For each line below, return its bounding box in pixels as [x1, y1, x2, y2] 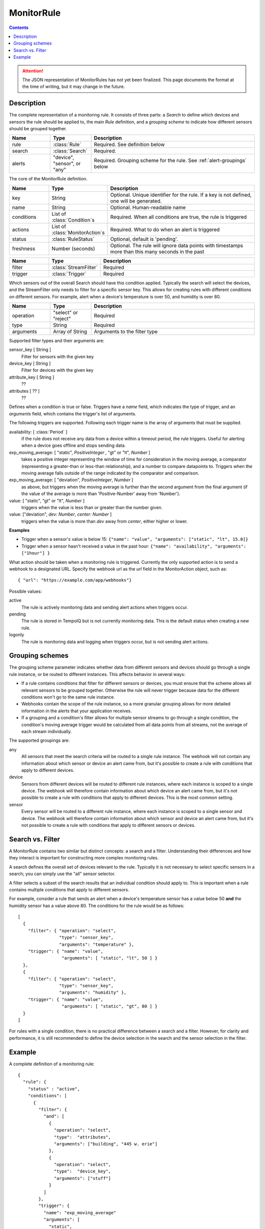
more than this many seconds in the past [110, 248, 205, 255]
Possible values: [9, 588, 42, 594]
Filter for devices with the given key [21, 367, 94, 373]
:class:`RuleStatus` [52, 235, 95, 242]
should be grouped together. [9, 125, 67, 131]
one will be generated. [110, 197, 162, 204]
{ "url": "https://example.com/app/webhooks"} [18, 578, 132, 583]
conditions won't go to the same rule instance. [21, 694, 115, 700]
